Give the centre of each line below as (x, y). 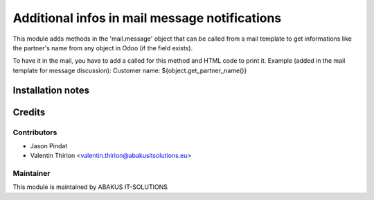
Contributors (35, 132)
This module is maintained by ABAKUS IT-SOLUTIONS (90, 187)
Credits (29, 112)
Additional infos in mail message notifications (147, 18)
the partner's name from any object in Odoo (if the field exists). (103, 48)
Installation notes (51, 90)
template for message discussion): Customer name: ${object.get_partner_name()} (130, 70)
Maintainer (32, 174)
